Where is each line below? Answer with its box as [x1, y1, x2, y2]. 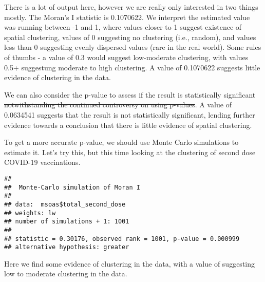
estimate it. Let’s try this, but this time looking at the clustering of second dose [4, 146, 256, 157]
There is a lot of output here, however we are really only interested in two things [4, 2, 258, 12]
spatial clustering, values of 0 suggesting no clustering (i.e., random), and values [4, 31, 256, 42]
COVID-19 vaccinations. [4, 157, 81, 167]
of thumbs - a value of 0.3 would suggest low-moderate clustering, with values [4, 51, 249, 62]
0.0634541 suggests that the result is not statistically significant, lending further [4, 109, 255, 120]
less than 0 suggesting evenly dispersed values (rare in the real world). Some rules [4, 42, 261, 52]
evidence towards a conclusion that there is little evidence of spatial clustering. [4, 119, 252, 130]
